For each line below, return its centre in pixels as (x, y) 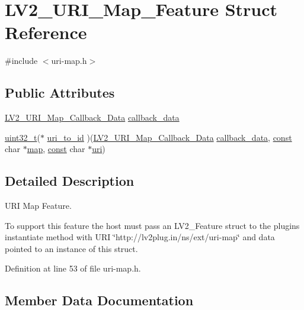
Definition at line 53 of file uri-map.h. (73, 268)
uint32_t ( (23, 137)
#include (21, 61)
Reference (46, 32)
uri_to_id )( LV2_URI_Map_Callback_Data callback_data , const (169, 137)
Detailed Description (70, 181)
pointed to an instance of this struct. (71, 248)
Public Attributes (60, 93)
